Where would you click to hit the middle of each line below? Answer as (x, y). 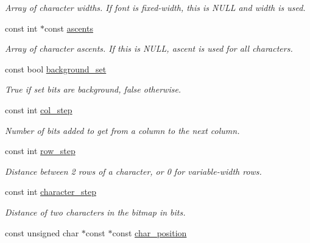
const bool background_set (56, 69)
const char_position (150, 232)
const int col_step (39, 109)
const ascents (69, 28)
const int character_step (51, 192)
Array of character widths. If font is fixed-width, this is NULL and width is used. (155, 7)
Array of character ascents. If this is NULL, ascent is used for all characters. (149, 48)
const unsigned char (42, 232)
